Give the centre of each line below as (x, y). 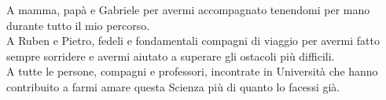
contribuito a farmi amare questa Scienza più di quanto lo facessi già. (173, 86)
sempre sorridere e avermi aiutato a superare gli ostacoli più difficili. (171, 56)
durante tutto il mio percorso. (78, 25)
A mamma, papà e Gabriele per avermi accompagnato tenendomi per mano (188, 9)
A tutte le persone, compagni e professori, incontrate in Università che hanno (192, 71)
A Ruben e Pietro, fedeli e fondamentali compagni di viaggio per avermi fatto (193, 41)
